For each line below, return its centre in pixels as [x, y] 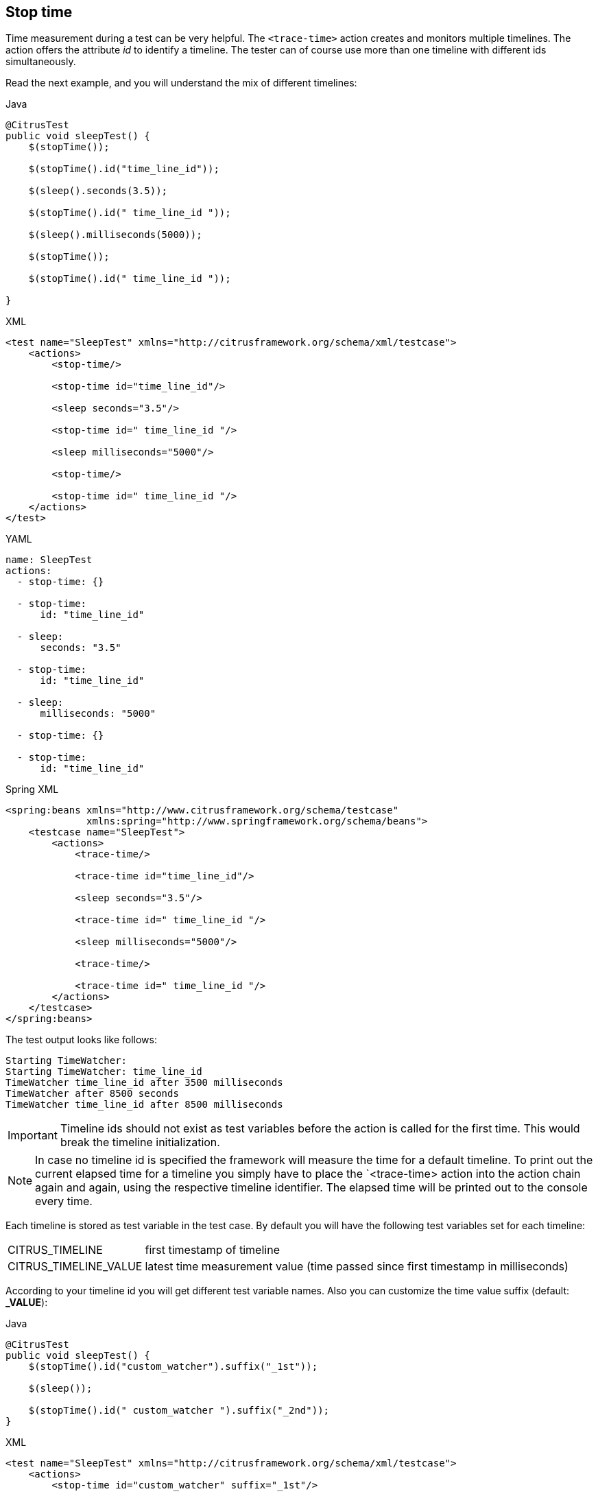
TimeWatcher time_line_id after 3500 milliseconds [144, 1083]
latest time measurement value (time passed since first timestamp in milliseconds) [357, 1267]
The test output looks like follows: [81, 1040]
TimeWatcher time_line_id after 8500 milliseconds [144, 1105]
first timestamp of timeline [212, 1250]
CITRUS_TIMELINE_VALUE [75, 1267]
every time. [64, 1201]
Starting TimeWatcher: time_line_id [104, 1072]
